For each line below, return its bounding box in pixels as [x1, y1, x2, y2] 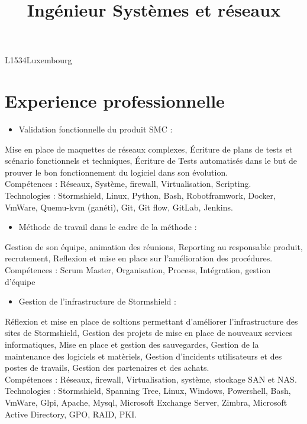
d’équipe [5, 275, 35, 287]
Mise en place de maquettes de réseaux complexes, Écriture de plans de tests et [5, 143, 293, 155]
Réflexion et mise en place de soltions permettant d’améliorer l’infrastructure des [5, 315, 298, 327]
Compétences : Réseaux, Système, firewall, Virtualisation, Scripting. [5, 177, 251, 190]
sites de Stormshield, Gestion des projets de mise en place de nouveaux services [5, 326, 293, 339]
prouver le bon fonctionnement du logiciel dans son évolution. [5, 166, 228, 178]
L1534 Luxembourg [5, 54, 72, 66]
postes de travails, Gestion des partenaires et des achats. [5, 361, 209, 374]
